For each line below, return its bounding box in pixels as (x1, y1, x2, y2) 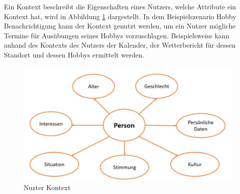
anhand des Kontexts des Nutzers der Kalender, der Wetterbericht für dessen (4, 40, 236, 50)
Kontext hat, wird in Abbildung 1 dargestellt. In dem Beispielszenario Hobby (4, 11, 237, 21)
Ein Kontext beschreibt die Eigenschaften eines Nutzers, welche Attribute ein (4, 1, 236, 11)
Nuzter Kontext (24, 182, 71, 193)
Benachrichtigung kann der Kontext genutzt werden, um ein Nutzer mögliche (4, 21, 236, 31)
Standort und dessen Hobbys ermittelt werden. (4, 49, 144, 59)
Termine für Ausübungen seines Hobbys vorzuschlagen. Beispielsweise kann (4, 30, 230, 40)
